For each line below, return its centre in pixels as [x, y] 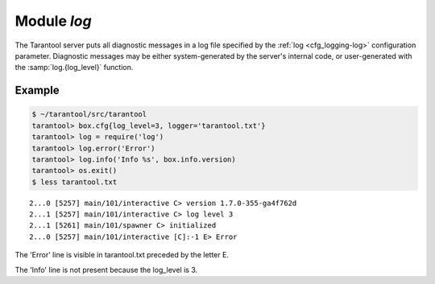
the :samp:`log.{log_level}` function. [74, 68]
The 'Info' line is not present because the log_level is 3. [106, 270]
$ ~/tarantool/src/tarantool [89, 114]
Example [37, 91]
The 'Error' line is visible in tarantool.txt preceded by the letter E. [122, 255]
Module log [53, 21]
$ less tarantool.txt [75, 182]
